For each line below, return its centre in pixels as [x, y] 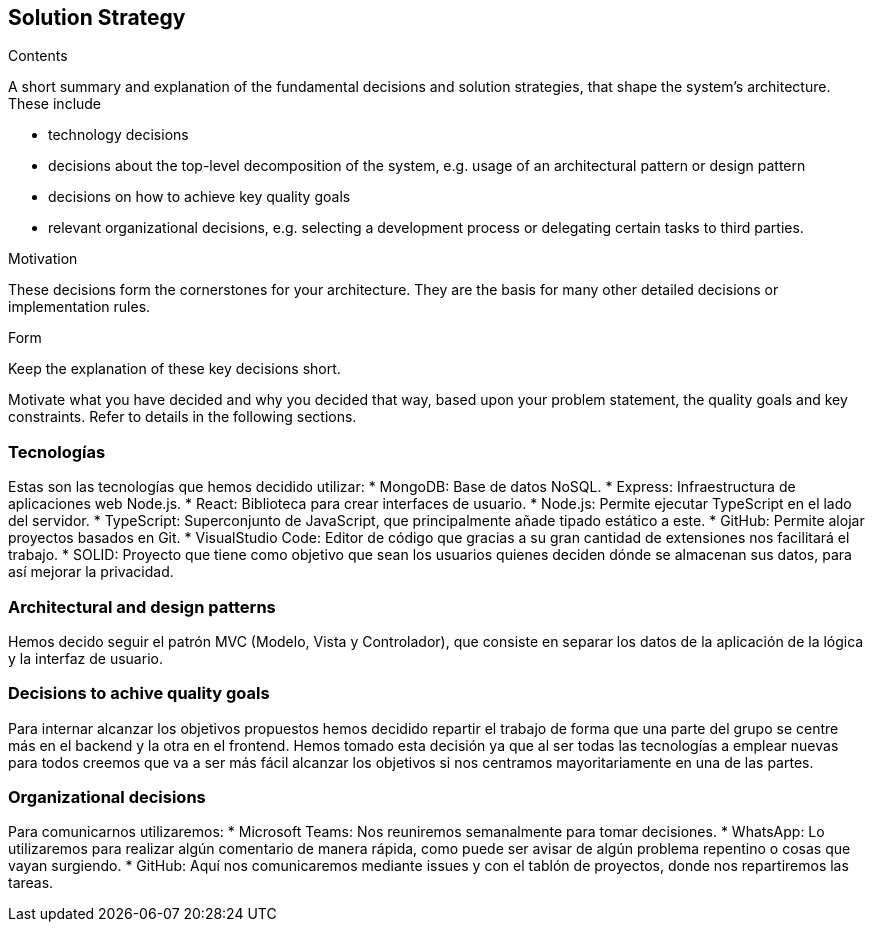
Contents [38, 56]
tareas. [31, 883]
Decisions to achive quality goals [139, 693]
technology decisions [118, 135]
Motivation [43, 259]
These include [55, 104]
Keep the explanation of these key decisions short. [174, 369]
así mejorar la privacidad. [91, 572]
